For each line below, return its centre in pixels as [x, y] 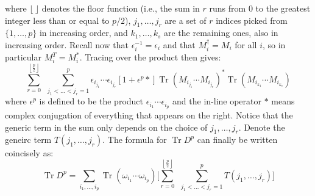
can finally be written [237, 140]
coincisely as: [29, 153]
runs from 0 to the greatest [260, 8]
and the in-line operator [217, 101]
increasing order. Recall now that [67, 44]
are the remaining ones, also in [221, 33]
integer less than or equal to [57, 20]
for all [246, 44]
